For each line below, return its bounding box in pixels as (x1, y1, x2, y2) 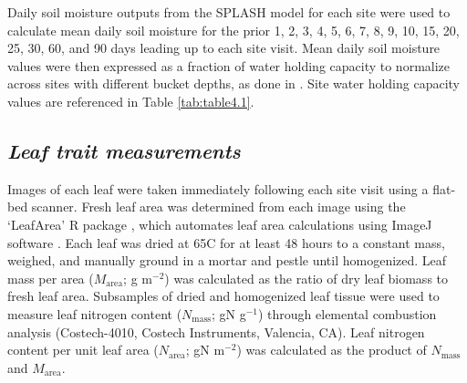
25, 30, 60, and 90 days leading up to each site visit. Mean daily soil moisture (7, 38, 441, 57)
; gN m (185, 340, 225, 359)
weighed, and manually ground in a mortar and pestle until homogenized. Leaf (7, 251, 447, 270)
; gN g (211, 304, 246, 323)
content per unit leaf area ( (7, 340, 159, 359)
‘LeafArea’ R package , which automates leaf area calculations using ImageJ (7, 214, 432, 233)
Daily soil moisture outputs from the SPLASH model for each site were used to (7, 3, 451, 21)
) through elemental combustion (257, 304, 437, 323)
